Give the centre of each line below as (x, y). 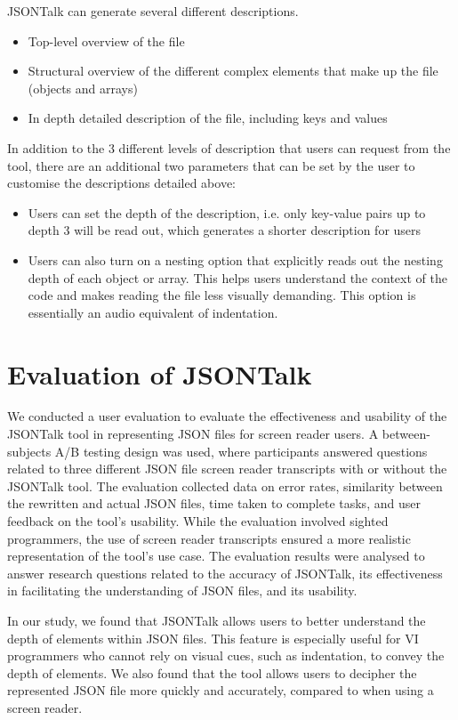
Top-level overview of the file (106, 40)
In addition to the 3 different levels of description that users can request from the (229, 147)
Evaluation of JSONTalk (160, 373)
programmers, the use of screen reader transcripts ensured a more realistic (209, 538)
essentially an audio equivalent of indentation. (153, 312)
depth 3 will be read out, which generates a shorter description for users (225, 230)
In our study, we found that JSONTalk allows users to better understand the (217, 620)
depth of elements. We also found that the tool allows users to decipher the (212, 672)
